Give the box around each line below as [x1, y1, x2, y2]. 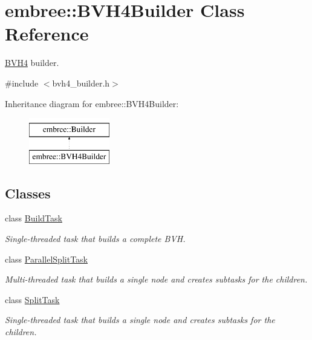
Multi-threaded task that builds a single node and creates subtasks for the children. [5, 273, 308, 286]
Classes [5, 183, 51, 202]
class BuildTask [5, 212, 62, 224]
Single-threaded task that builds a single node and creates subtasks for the [5, 313, 275, 326]
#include [5, 76, 39, 89]
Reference [5, 21, 89, 46]
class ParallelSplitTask [5, 252, 88, 265]
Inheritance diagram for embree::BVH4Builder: [5, 97, 179, 110]
